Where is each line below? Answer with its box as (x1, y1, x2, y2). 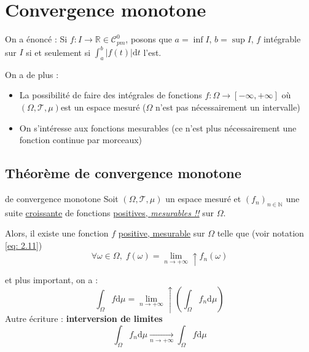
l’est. (143, 45, 162, 58)
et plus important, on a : (5, 273, 98, 286)
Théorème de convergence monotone (5, 163, 241, 182)
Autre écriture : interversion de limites (5, 312, 163, 325)
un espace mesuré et (165, 192, 241, 205)
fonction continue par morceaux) (19, 133, 143, 146)
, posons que (125, 33, 172, 45)
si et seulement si (26, 45, 91, 58)
